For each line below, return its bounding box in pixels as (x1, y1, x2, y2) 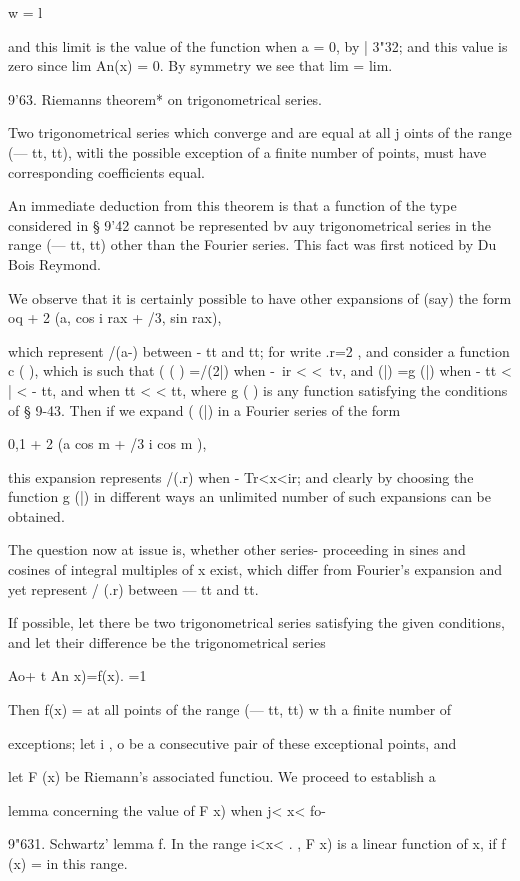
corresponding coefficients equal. (8, 161, 206, 182)
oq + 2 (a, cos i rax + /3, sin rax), (8, 307, 222, 328)
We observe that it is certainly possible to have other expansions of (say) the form (8, 287, 512, 308)
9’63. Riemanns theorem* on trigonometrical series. (8, 88, 323, 109)
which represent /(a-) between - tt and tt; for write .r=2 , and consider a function (8, 340, 510, 361)
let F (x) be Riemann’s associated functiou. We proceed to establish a (8, 766, 436, 787)
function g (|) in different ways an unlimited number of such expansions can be (8, 486, 492, 507)
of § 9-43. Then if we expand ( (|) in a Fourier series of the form (8, 399, 401, 420)
